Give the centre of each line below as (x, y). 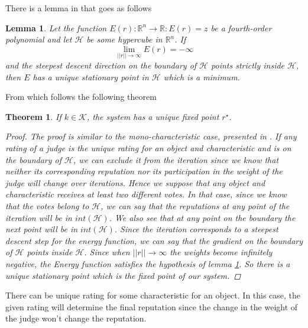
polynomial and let (39, 39)
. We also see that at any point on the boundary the (202, 217)
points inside (50, 252)
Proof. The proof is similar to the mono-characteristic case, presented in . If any (151, 136)
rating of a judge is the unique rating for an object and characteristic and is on (148, 147)
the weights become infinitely (221, 252)
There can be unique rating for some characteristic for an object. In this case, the (153, 295)
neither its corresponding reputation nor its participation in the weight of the (144, 171)
